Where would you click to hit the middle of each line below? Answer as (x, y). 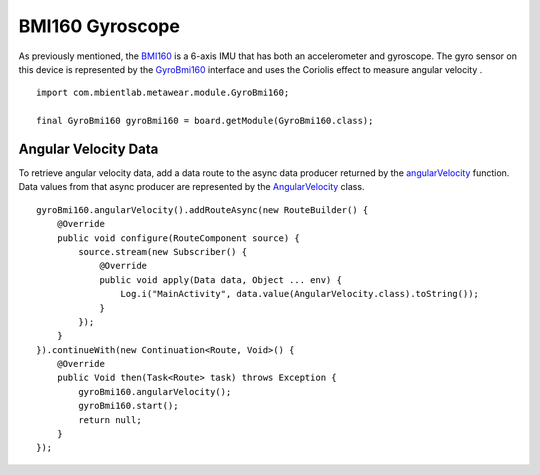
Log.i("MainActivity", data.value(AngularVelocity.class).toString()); (300, 294)
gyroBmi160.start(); (128, 406)
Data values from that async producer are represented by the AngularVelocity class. (191, 187)
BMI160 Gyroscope (99, 26)
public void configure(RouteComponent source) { (178, 238)
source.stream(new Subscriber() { (163, 251)
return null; (110, 419)
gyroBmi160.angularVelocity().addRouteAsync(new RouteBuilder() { (202, 209)
